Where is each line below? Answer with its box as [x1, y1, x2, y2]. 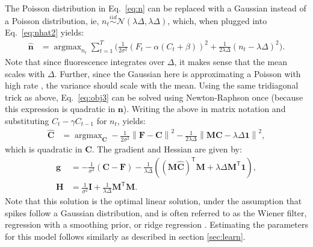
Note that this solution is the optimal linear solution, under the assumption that [5, 195, 302, 207]
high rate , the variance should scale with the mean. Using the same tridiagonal [5, 79, 299, 92]
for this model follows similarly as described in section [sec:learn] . [5, 230, 246, 243]
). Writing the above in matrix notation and [123, 102, 286, 115]
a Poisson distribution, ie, [5, 14, 99, 27]
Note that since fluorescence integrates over [5, 55, 165, 67]
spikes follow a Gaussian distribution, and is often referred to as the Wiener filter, [5, 206, 307, 219]
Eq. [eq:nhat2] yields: [5, 26, 84, 39]
